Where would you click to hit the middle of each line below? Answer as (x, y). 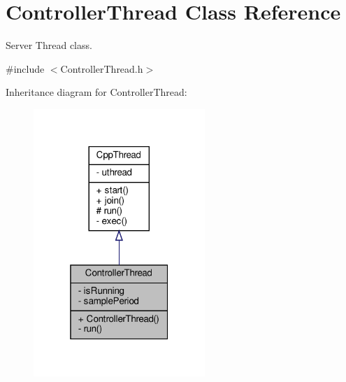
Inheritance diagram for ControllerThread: (96, 92)
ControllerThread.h (102, 68)
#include (25, 68)
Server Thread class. (49, 45)
